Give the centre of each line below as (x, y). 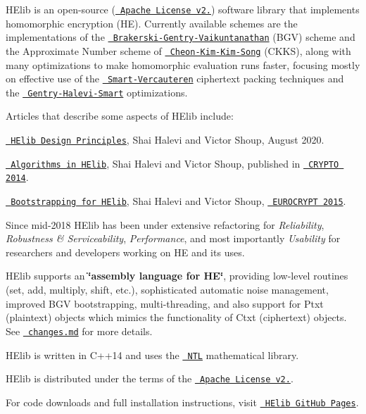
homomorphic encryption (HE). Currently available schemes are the (152, 23)
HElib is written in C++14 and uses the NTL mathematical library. (152, 355)
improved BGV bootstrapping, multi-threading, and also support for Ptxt (165, 303)
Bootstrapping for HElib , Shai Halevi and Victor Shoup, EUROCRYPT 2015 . (178, 201)
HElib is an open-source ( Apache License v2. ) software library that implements (183, 9)
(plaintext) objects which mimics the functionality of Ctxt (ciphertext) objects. (176, 317)
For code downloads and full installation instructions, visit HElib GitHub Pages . (182, 402)
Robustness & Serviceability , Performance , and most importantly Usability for (173, 238)
